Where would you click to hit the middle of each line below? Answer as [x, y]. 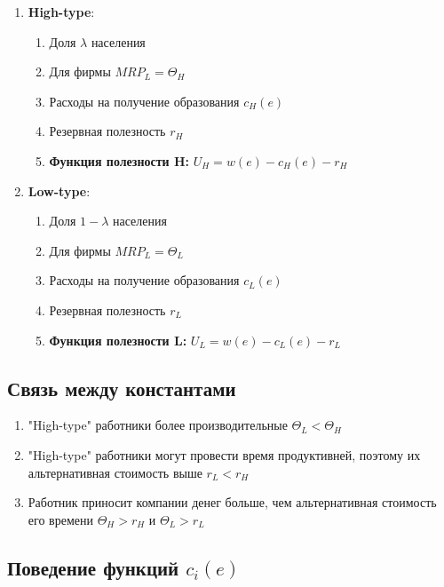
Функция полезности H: [119, 160]
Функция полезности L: [118, 340]
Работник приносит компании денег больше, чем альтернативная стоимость [232, 502]
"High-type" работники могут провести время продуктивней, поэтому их [224, 454]
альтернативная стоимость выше [115, 472]
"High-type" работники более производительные [158, 425]
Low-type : [59, 190]
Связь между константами [122, 388]
